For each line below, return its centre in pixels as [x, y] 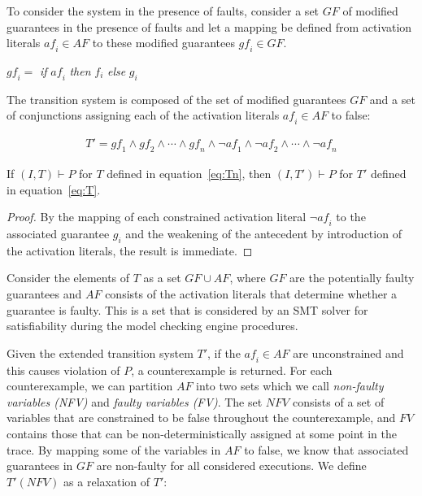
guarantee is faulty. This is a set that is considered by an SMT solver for [187, 309]
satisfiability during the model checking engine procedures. [152, 326]
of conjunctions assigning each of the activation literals [143, 115]
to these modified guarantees [163, 43]
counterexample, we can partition [90, 386]
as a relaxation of [107, 481]
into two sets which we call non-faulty [290, 386]
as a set [162, 278]
